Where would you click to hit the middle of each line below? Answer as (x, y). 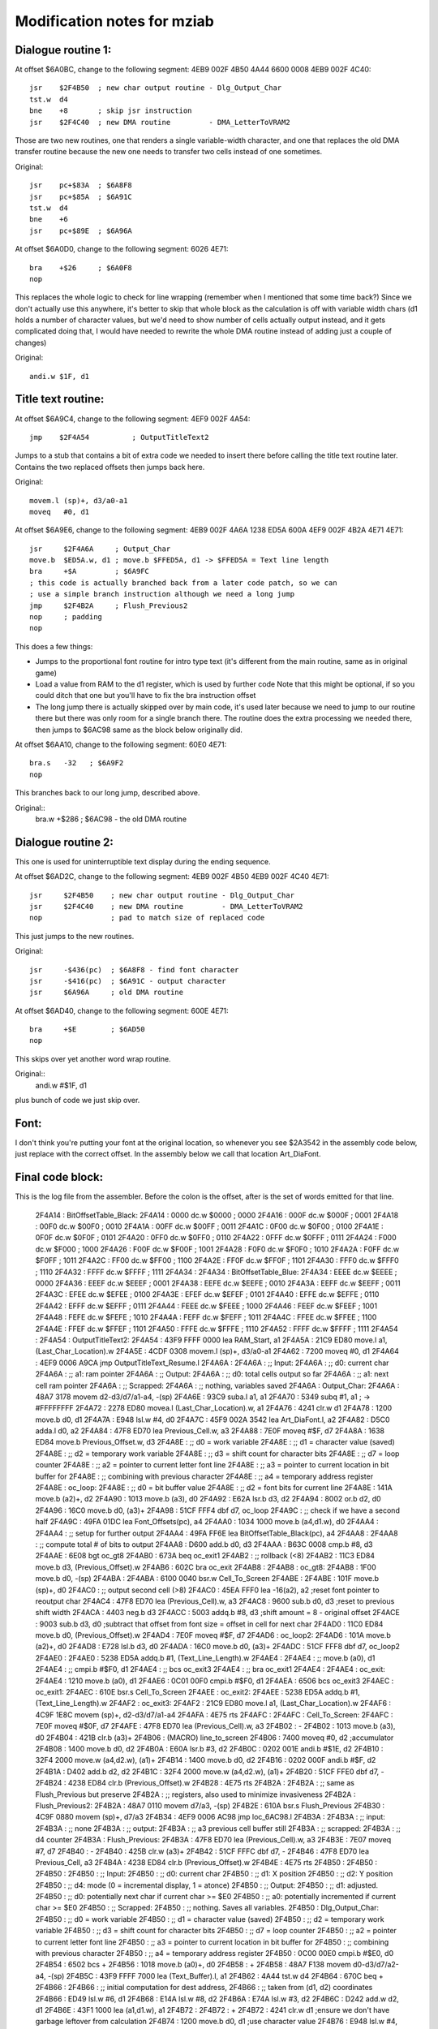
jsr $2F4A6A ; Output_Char (100, 549)
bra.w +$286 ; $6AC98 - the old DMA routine (111, 819)
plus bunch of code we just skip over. (77, 1101)
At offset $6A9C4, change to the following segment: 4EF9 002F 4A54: (133, 419)
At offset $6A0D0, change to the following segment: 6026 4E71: (122, 249)
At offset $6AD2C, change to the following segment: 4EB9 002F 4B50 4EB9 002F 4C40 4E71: (172, 877)
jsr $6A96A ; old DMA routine (107, 993)
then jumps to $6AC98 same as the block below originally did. (139, 730)
